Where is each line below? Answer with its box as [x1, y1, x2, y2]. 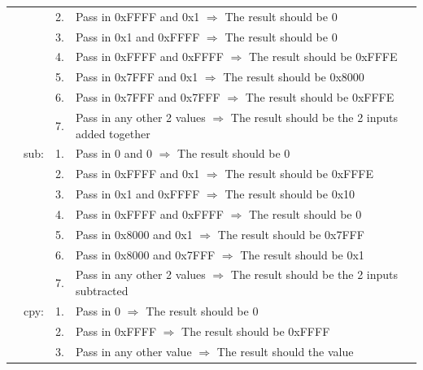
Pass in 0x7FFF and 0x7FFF [75, 89, 220, 106]
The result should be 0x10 [225, 185, 355, 202]
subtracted [75, 282, 129, 299]
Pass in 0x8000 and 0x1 [75, 225, 193, 242]
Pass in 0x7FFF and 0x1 [75, 68, 198, 85]
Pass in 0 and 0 [75, 145, 152, 162]
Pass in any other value [75, 342, 192, 359]
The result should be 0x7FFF [217, 225, 364, 242]
